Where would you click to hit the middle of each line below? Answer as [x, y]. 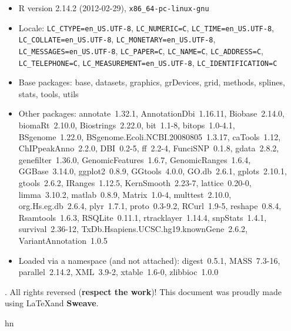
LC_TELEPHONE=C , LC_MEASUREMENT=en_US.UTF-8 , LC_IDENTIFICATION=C [148, 62]
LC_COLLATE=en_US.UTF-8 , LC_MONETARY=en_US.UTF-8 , [117, 39]
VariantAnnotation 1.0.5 [63, 240]
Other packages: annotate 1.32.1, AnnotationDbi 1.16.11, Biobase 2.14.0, [151, 113]
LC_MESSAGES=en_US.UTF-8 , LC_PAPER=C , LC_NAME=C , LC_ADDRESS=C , [141, 50]
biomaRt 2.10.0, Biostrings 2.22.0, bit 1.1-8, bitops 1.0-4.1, [127, 125]
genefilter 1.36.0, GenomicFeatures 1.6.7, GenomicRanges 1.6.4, [135, 159]
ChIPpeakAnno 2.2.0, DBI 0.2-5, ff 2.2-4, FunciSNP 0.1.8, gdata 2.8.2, [149, 148]
